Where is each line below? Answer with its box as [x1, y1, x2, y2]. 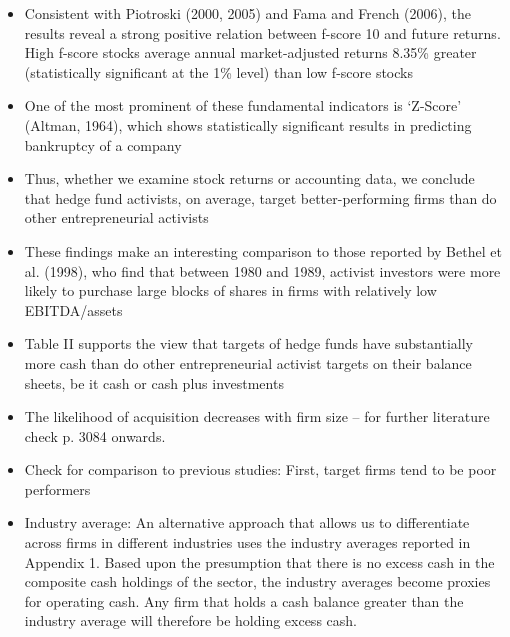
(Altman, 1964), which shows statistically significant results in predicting [24, 114, 472, 135]
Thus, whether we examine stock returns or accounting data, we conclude [24, 168, 475, 189]
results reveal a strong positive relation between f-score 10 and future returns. [24, 22, 501, 43]
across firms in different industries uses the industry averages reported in [24, 532, 471, 553]
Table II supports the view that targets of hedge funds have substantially [24, 333, 473, 354]
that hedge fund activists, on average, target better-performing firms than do [24, 187, 497, 208]
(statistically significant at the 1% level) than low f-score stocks [24, 61, 413, 82]
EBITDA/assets [24, 299, 123, 320]
